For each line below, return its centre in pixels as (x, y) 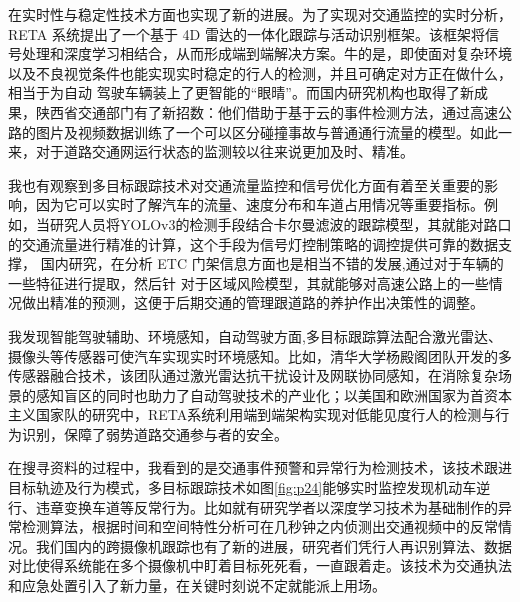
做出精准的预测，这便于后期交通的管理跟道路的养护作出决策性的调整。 (252, 302)
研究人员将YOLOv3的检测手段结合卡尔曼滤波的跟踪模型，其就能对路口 (280, 223)
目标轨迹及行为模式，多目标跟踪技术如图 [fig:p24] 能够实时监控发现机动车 (242, 487)
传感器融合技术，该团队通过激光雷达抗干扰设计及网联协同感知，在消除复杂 (253, 375)
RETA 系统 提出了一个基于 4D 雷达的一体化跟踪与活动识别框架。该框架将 (246, 33)
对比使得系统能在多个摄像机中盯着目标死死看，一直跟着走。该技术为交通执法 (260, 565)
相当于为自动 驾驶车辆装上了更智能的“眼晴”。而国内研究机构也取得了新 (241, 92)
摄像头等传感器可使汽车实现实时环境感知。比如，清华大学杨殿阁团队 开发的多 (260, 355)
